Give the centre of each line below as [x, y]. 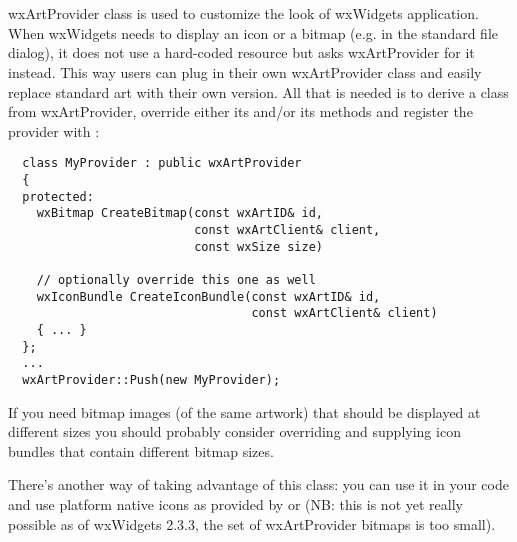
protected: [58, 196]
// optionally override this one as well [176, 279]
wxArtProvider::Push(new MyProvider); [151, 379]
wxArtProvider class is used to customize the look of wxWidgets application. [243, 13]
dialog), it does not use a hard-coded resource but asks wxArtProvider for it [241, 52]
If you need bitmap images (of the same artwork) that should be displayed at [244, 411]
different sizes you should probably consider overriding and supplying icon [234, 431]
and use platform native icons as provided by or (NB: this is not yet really [235, 503]
